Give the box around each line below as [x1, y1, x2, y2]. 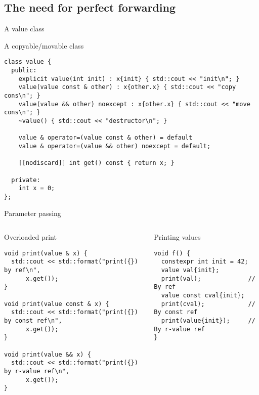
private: [11, 176, 40, 184]
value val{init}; [161, 267, 220, 274]
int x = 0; [18, 185, 55, 192]
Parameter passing [4, 207, 61, 218]
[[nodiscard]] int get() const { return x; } [18, 159, 175, 167]
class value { [4, 58, 52, 66]
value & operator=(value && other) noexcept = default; [18, 142, 211, 150]
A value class [4, 23, 45, 34]
